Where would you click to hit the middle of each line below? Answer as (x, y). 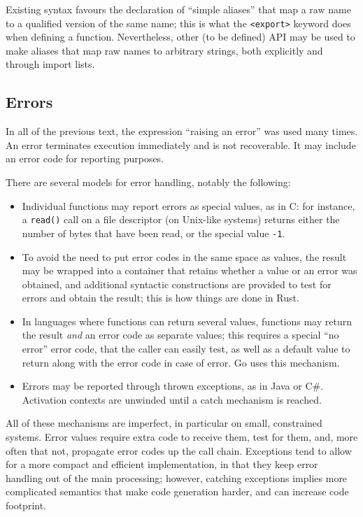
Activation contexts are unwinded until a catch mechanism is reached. (172, 399)
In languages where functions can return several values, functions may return (187, 321)
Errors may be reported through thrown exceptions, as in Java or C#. (173, 386)
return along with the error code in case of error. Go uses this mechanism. (181, 362)
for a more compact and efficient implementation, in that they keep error (162, 464)
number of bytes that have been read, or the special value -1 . (154, 233)
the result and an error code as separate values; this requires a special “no (180, 335)
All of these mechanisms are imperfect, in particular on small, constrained (164, 423)
